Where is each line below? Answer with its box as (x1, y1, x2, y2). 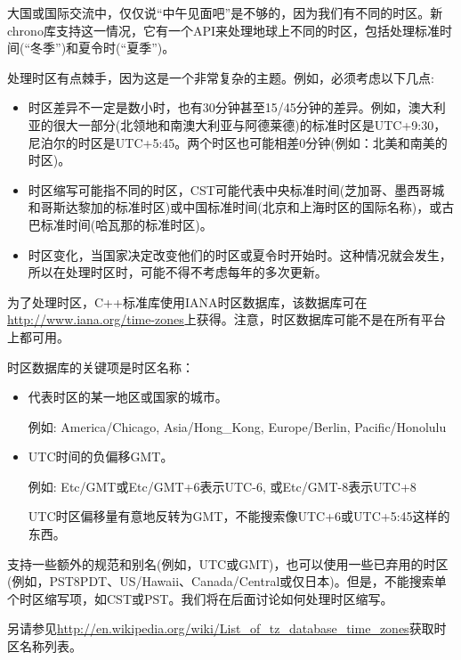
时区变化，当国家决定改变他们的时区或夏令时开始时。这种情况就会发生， (28, 245, 452, 264)
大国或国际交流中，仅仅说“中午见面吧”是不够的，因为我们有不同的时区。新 (7, 4, 443, 21)
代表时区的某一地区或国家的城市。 (28, 387, 228, 406)
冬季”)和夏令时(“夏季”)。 (30, 38, 175, 57)
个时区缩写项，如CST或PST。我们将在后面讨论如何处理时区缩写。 (7, 589, 393, 607)
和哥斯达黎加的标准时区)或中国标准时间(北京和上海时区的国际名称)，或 (28, 198, 442, 216)
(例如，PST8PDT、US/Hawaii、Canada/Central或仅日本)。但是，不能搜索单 (7, 572, 447, 591)
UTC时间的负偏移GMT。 (28, 447, 174, 466)
